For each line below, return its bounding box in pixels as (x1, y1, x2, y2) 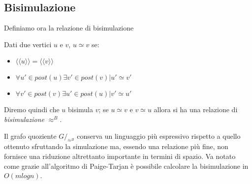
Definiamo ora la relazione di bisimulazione (4, 23, 134, 33)
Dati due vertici (4, 39, 52, 49)
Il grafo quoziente (4, 130, 57, 141)
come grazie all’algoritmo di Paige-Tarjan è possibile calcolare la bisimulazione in (4, 160, 249, 171)
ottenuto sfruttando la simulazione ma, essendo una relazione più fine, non (4, 141, 228, 152)
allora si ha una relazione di (154, 104, 238, 115)
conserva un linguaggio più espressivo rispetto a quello (77, 130, 241, 141)
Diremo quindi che (4, 104, 60, 115)
